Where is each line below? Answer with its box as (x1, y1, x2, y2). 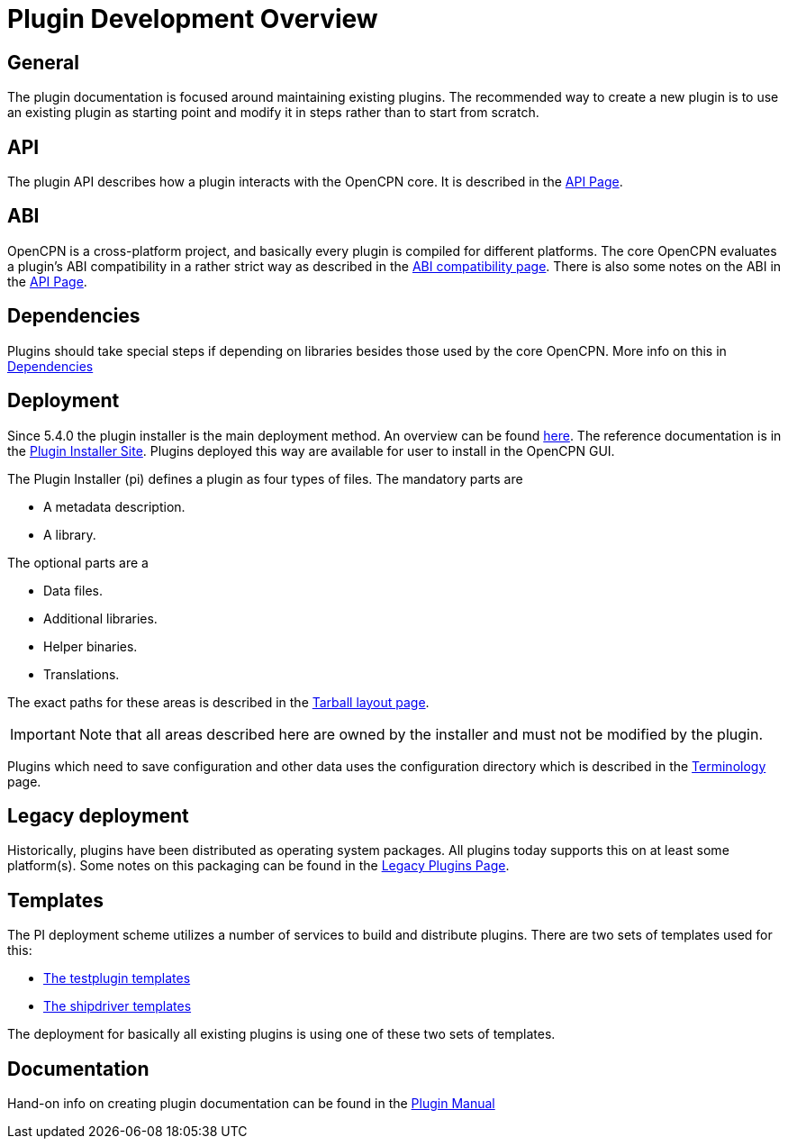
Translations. (43, 666, 120, 682)
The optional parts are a (7, 554, 149, 570)
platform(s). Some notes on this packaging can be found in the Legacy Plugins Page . (7, 858, 510, 874)
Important (10, 724, 76, 743)
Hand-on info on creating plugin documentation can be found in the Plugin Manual (7, 1096, 495, 1112)
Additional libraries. (43, 610, 158, 626)
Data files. (43, 582, 103, 598)
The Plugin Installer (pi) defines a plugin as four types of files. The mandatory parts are (7, 470, 523, 487)
